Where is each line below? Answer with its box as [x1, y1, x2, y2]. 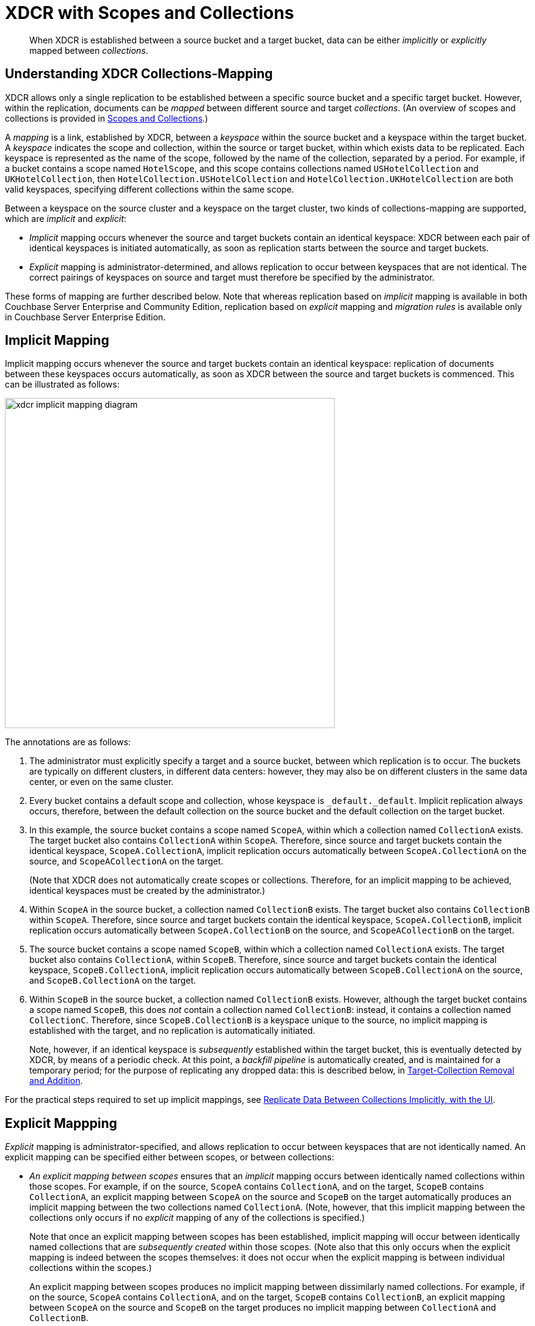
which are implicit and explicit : [5, 213, 126, 224]
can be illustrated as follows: [5, 379, 120, 390]
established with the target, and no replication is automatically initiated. [29, 1025, 316, 1036]
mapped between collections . [29, 45, 148, 56]
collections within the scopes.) [29, 1262, 152, 1273]
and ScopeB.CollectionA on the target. [29, 975, 196, 986]
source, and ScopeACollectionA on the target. [29, 856, 224, 867]
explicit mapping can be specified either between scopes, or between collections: [5, 1152, 335, 1163]
